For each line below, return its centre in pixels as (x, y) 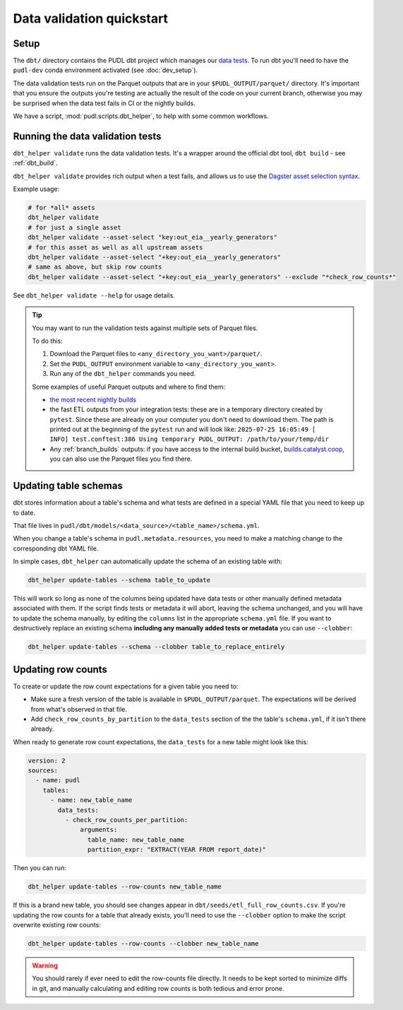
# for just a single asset (74, 227)
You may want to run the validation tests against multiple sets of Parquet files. (145, 328)
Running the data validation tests (87, 136)
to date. (24, 512)
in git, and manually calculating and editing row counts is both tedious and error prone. (158, 988)
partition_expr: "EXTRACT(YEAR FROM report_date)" (177, 850)
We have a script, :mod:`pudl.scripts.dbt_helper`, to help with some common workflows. (141, 116)
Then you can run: (40, 868)
